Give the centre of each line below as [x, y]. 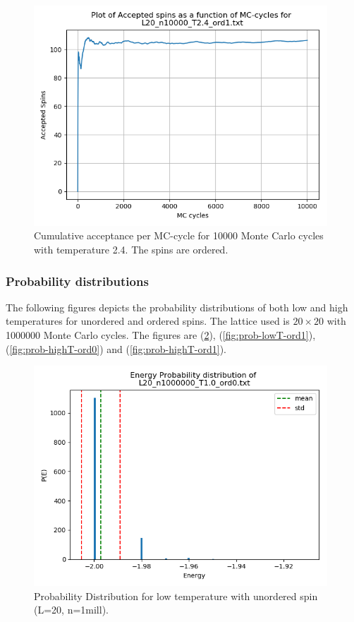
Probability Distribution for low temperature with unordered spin [176, 596]
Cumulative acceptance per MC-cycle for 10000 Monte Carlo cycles [179, 235]
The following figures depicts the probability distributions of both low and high [177, 307]
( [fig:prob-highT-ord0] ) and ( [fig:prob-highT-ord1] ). [116, 348]
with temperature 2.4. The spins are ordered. [131, 249]
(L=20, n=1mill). [71, 610]
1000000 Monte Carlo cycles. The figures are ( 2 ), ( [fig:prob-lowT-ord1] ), [161, 334]
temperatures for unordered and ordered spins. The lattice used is [148, 321]
